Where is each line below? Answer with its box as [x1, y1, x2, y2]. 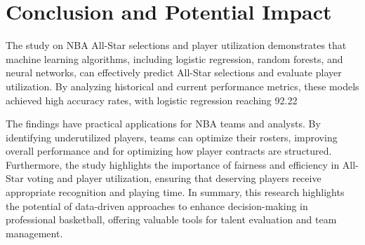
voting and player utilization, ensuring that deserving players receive [27, 171, 321, 185]
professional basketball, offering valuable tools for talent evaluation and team [6, 212, 337, 227]
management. [6, 225, 63, 240]
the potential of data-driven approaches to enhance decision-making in [6, 198, 308, 213]
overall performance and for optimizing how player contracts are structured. [6, 143, 332, 158]
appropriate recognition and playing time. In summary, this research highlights [6, 185, 345, 199]
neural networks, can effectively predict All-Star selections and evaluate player [6, 65, 342, 80]
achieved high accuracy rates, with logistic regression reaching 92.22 [6, 92, 298, 107]
